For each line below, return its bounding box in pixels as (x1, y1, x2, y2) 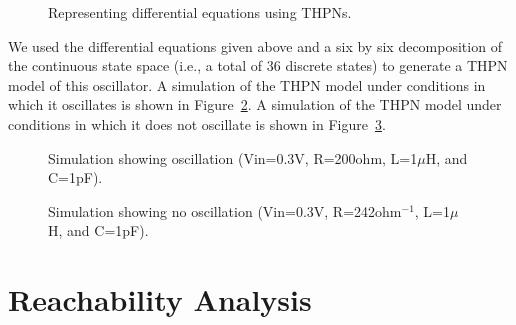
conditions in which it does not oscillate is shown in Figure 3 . (8, 113, 386, 134)
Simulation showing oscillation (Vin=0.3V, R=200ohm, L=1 (48, 147, 418, 168)
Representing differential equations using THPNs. (48, 2, 352, 22)
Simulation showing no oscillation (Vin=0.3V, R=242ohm (48, 200, 402, 221)
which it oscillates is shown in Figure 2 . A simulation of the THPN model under (8, 94, 502, 115)
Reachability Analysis (8, 279, 312, 320)
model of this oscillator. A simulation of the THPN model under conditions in (8, 74, 486, 95)
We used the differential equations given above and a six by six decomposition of (8, 35, 502, 56)
